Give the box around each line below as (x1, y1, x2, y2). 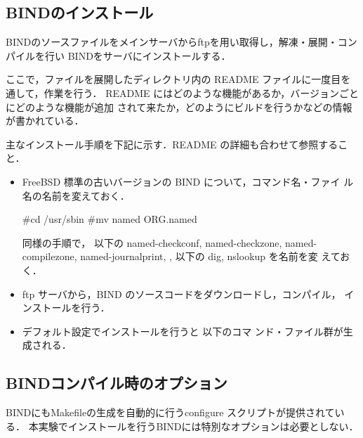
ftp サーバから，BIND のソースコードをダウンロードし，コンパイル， (22, 286, 341, 301)
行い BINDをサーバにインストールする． (44, 48, 231, 63)
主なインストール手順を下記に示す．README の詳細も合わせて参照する (6, 136, 338, 151)
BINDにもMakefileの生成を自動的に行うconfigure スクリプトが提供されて (6, 405, 335, 420)
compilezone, (22, 249, 77, 264)
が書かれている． (6, 113, 84, 128)
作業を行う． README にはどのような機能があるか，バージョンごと (44, 85, 359, 100)
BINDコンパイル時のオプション (6, 372, 227, 394)
